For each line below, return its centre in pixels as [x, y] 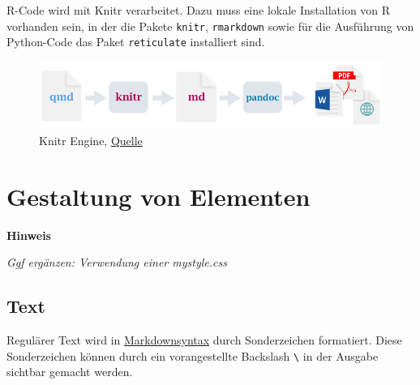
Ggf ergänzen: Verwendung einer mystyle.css [117, 262]
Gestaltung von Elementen [159, 196]
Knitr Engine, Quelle [91, 140]
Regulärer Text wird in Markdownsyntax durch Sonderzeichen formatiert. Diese [204, 340]
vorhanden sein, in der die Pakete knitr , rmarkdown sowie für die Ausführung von [210, 26]
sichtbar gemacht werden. [70, 372]
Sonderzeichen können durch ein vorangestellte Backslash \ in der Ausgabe [193, 355]
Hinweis [29, 235]
